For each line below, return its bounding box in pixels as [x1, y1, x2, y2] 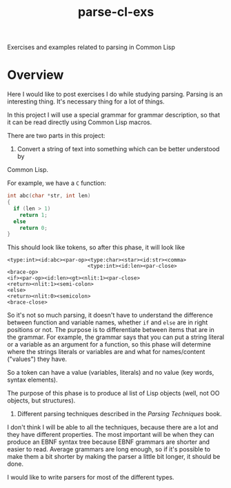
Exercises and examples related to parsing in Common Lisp [7, 43, 176, 52]
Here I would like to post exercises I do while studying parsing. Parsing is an [7, 90, 223, 99]
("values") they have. [7, 355, 68, 363]
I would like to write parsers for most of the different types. [7, 474, 174, 482]
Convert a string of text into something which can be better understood [17, 145, 220, 153]
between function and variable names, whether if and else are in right [7, 318, 208, 326]
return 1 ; [19, 211, 48, 218]
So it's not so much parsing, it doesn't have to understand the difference [7, 311, 214, 320]
